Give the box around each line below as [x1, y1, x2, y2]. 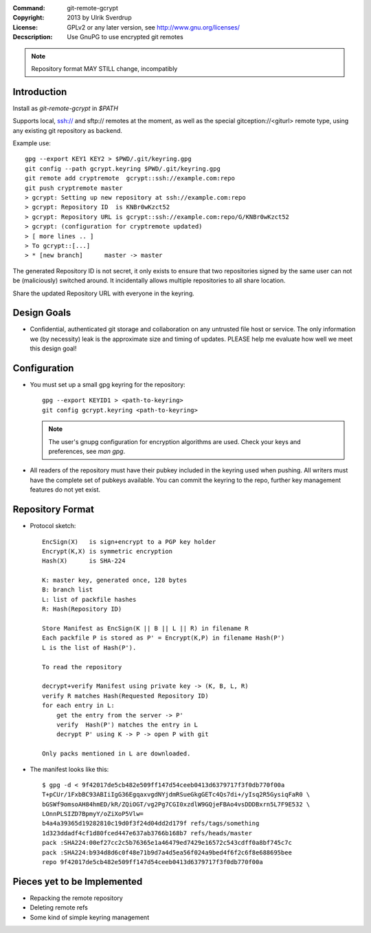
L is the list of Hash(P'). [42, 644, 137, 651]
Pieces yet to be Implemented [12, 875, 143, 888]
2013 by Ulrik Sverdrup [67, 14, 132, 22]
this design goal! [30, 344, 77, 353]
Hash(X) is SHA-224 [42, 557, 126, 565]
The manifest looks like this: [30, 765, 109, 773]
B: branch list [42, 586, 93, 594]
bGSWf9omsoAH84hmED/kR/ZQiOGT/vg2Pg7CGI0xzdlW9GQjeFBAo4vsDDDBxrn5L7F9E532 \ [42, 800, 311, 808]
